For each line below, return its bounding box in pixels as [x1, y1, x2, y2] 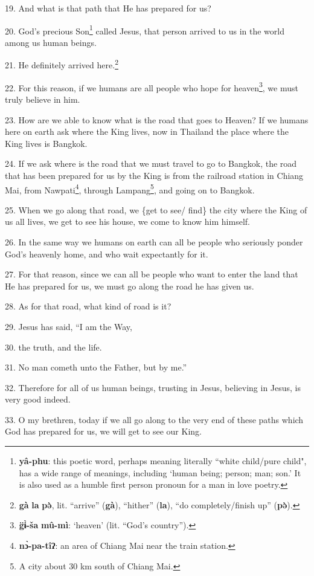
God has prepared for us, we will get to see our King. [5, 425, 202, 438]
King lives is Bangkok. [5, 137, 88, 149]
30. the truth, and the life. [5, 340, 102, 353]
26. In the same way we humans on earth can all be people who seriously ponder [5, 235, 303, 248]
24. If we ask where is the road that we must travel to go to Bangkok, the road [5, 157, 297, 170]
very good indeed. [5, 393, 71, 406]
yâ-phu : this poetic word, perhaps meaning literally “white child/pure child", [19, 455, 307, 467]
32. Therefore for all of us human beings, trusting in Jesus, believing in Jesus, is [5, 381, 301, 393]
